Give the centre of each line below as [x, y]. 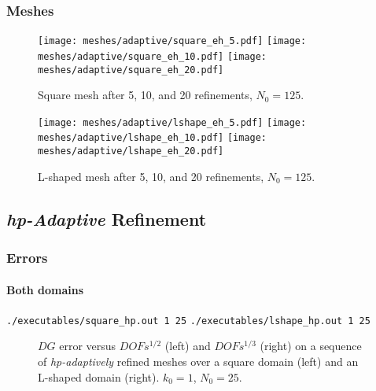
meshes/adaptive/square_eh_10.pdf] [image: [153, 56]
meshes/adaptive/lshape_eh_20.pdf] [131, 151]
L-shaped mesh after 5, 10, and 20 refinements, [151, 176]
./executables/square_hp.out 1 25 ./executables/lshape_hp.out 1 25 [188, 321]
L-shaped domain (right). [99, 376]
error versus [88, 346]
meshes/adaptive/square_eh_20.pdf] [131, 70]
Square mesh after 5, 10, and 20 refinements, [145, 95]
